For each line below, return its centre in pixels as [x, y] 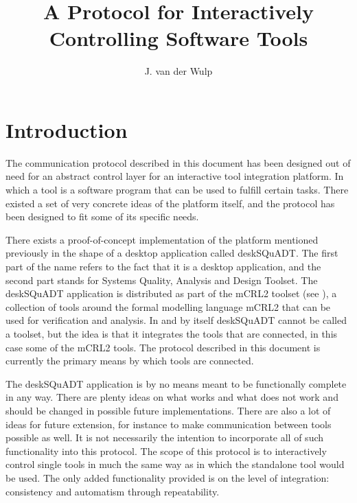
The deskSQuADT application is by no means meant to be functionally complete [176, 383]
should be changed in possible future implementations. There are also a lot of [168, 410]
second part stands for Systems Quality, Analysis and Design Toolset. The [162, 280]
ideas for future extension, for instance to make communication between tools [169, 424]
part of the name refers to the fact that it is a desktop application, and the [163, 266]
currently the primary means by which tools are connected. [130, 361]
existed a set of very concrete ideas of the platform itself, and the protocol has [170, 203]
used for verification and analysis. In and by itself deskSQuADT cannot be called [176, 320]
